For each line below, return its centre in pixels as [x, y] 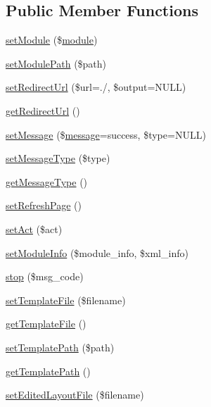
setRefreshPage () [44, 205]
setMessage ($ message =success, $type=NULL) [106, 134]
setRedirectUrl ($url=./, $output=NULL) [96, 87]
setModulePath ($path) [56, 63]
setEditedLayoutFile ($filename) [75, 395]
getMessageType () [47, 181]
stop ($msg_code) [45, 276]
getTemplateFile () [46, 324]
